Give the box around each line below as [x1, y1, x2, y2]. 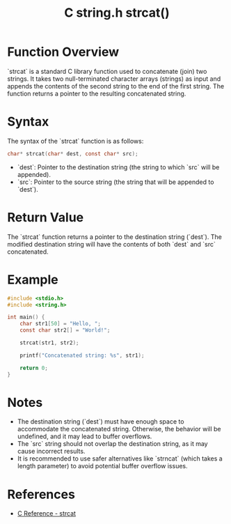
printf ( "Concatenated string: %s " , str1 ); [19, 352, 145, 359]
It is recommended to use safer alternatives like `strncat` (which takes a [17, 454, 223, 463]
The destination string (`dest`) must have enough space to [17, 417, 184, 426]
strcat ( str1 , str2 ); [19, 339, 79, 346]
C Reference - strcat [17, 509, 77, 518]
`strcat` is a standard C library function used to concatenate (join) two [7, 67, 207, 75]
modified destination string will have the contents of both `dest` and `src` [7, 240, 216, 248]
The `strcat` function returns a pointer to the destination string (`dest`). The [7, 232, 223, 241]
